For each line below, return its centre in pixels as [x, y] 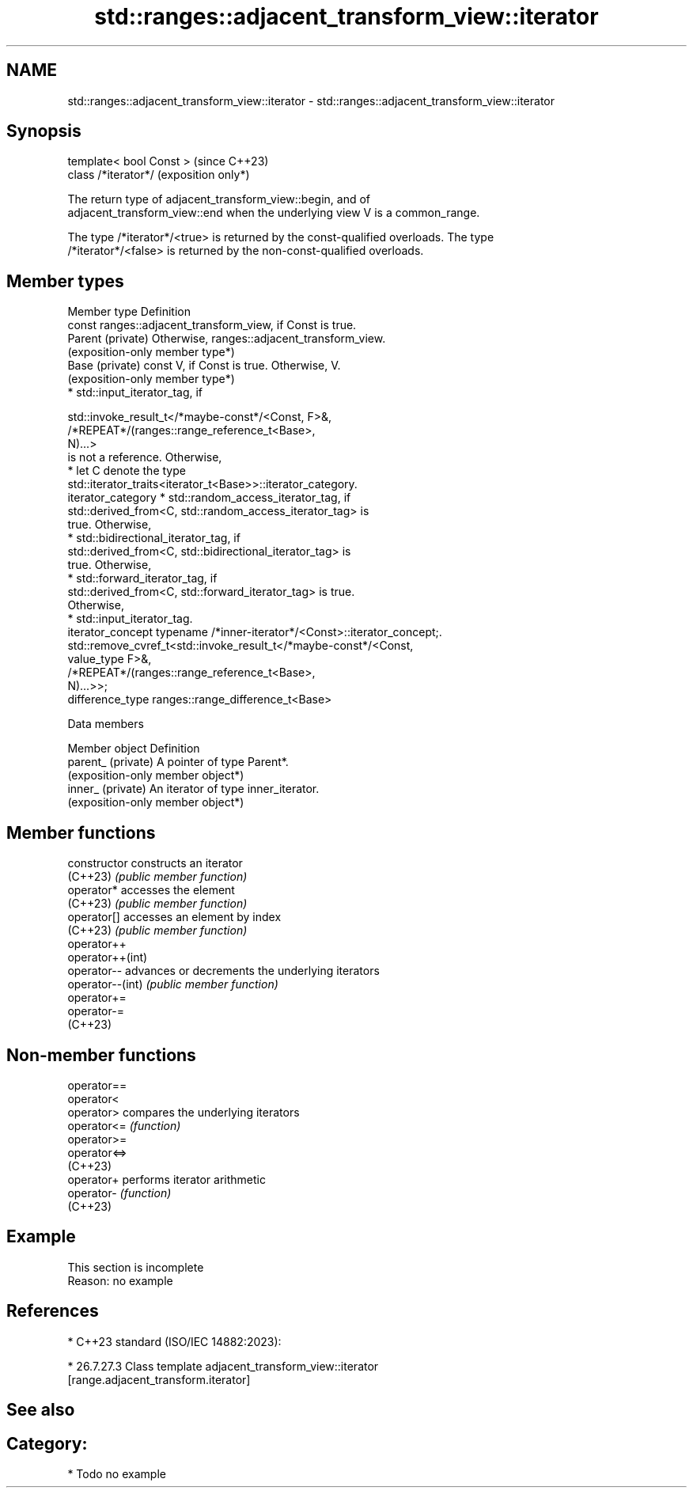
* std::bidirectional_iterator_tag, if [154, 538]
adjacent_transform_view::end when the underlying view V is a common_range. [274, 213]
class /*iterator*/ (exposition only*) [159, 175]
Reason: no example [120, 1280]
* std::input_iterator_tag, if [135, 392]
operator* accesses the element [151, 890]
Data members [106, 724]
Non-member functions [101, 1055]
